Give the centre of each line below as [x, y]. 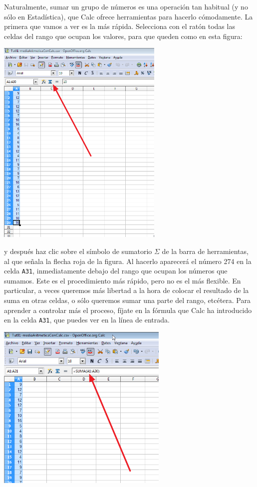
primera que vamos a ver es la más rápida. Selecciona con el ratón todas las [120, 26]
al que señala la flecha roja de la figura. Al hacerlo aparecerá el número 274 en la [128, 261]
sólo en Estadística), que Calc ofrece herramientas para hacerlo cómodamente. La [128, 16]
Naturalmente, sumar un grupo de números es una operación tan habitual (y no [126, 6]
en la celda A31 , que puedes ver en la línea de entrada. [87, 320]
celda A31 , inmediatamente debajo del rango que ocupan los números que [116, 271]
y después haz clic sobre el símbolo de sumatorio [78, 251]
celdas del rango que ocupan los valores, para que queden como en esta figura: [123, 36]
